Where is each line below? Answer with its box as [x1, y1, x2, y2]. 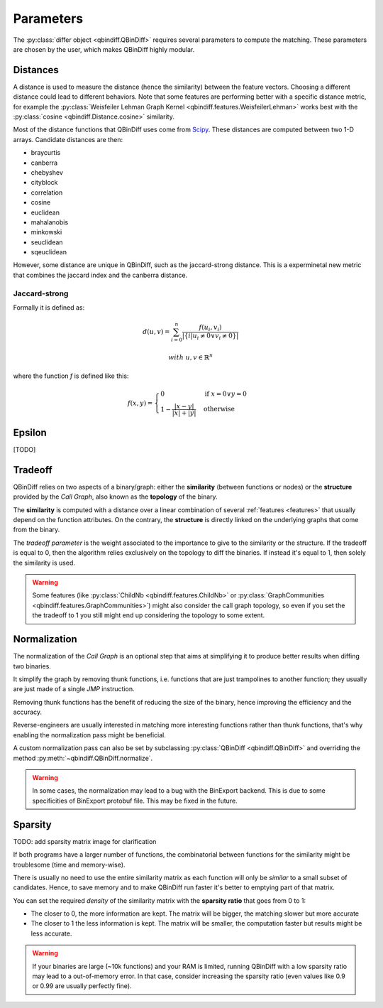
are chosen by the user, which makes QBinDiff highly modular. [13, 45, 195, 53]
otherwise [203, 405, 235, 413]
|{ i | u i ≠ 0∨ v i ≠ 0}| [182, 331, 239, 341]
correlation [30, 188, 63, 197]
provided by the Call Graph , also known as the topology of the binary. [13, 492, 218, 501]
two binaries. [13, 661, 51, 671]
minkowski [30, 228, 62, 237]
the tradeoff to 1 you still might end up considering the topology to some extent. [32, 611, 265, 619]
